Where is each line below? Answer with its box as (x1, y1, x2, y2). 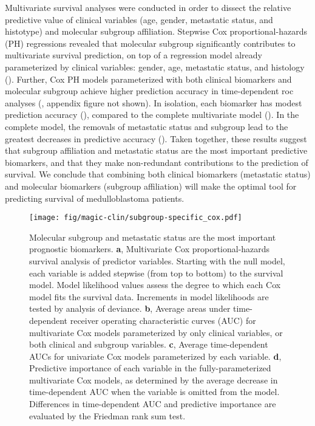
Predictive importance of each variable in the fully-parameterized (29, 362, 271, 374)
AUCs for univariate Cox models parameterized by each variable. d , (29, 349, 282, 362)
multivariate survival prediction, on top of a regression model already (5, 49, 262, 61)
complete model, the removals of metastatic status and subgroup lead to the (5, 120, 288, 132)
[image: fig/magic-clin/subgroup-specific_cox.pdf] (29, 213, 242, 222)
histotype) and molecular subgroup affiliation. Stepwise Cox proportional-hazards (5, 25, 307, 38)
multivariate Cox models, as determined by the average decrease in (29, 373, 278, 386)
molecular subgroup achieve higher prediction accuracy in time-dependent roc (5, 84, 294, 97)
